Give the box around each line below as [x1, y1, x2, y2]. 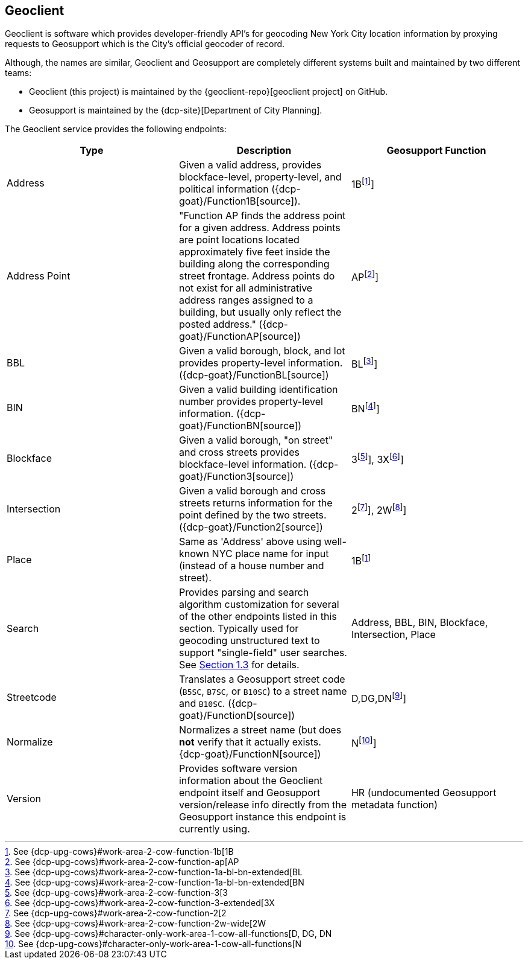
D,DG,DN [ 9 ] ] [351, 690, 406, 705]
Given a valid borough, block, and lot [178, 345, 345, 357]
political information [178, 183, 269, 196]
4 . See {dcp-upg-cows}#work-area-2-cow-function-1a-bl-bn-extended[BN [5, 877, 304, 888]
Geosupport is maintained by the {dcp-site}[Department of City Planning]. [29, 105, 322, 116]
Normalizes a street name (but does [178, 724, 342, 736]
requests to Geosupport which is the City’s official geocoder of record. [5, 39, 285, 49]
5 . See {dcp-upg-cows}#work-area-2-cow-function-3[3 [5, 887, 228, 898]
